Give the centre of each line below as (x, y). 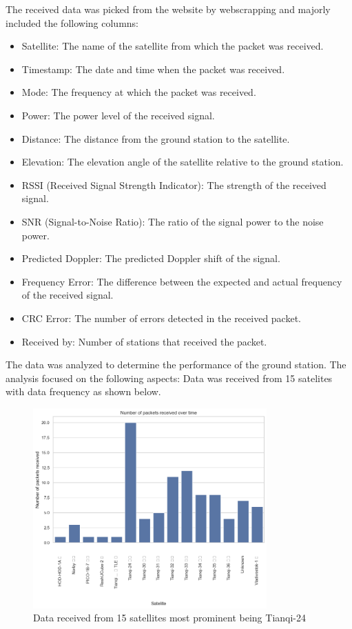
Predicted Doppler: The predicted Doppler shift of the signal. (151, 258)
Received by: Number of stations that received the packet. (144, 341)
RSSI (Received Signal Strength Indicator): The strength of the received (174, 184)
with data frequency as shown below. (83, 391)
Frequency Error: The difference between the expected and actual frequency (182, 281)
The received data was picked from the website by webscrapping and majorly (168, 9)
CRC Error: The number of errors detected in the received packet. (161, 318)
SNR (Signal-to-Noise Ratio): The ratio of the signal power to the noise (173, 221)
